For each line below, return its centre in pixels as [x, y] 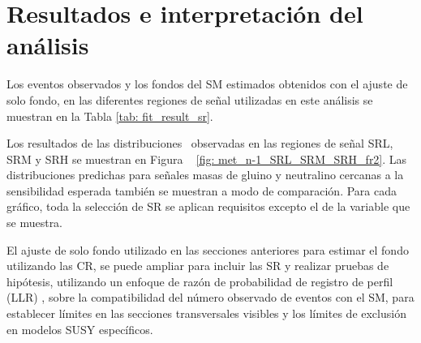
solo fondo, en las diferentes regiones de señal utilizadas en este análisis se [190, 99]
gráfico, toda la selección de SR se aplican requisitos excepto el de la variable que [208, 206]
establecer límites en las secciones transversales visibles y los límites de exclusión [206, 313]
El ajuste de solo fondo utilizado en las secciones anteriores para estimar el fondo [208, 249]
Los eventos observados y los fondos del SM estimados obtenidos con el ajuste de [207, 84]
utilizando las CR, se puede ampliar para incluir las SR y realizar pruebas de [198, 266]
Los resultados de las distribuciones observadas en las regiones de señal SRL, [200, 143]
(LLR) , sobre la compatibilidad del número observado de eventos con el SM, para [210, 297]
